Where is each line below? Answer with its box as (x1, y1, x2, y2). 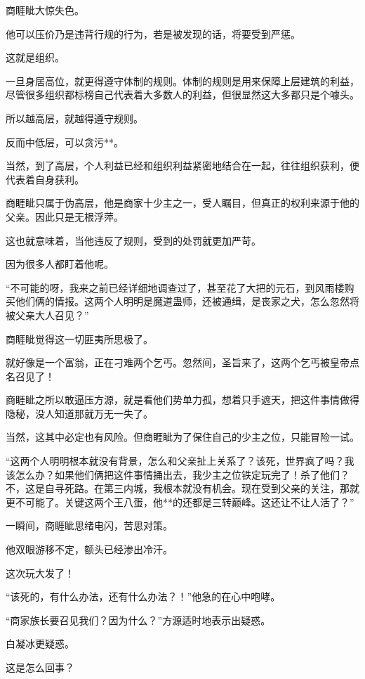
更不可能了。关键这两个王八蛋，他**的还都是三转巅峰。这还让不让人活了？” (6, 494, 354, 509)
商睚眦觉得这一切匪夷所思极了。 (6, 331, 153, 346)
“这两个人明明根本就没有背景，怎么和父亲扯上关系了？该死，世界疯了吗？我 (6, 453, 354, 468)
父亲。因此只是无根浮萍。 (6, 209, 124, 224)
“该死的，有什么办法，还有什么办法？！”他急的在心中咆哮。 (6, 589, 281, 604)
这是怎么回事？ (6, 660, 74, 674)
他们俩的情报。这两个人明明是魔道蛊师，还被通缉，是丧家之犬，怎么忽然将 (15, 294, 359, 309)
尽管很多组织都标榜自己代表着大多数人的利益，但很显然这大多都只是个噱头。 (6, 87, 359, 102)
